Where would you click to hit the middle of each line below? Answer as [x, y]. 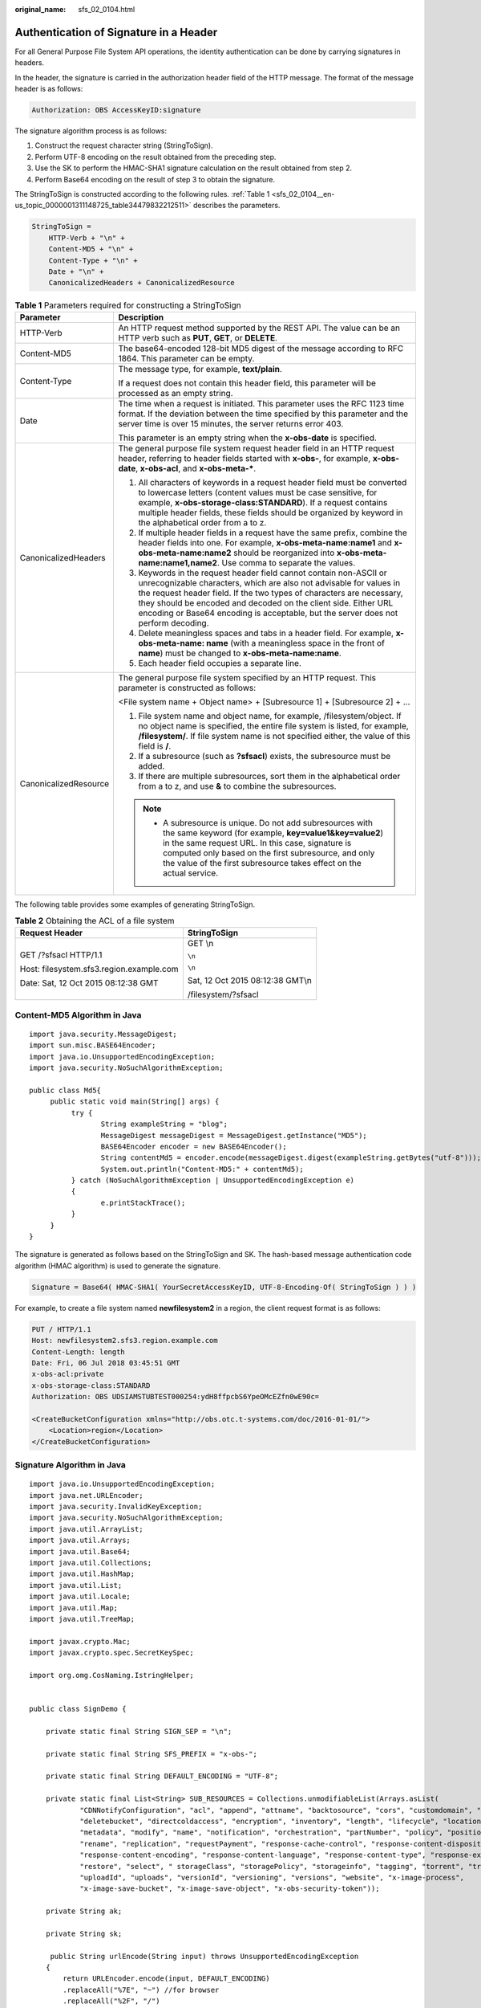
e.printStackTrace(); [143, 1202]
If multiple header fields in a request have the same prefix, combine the [273, 533]
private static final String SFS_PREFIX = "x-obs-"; [152, 1754]
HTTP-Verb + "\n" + [87, 238]
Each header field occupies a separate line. [220, 663]
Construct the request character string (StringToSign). [124, 145]
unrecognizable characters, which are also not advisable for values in [269, 582]
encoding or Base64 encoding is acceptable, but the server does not [268, 613]
